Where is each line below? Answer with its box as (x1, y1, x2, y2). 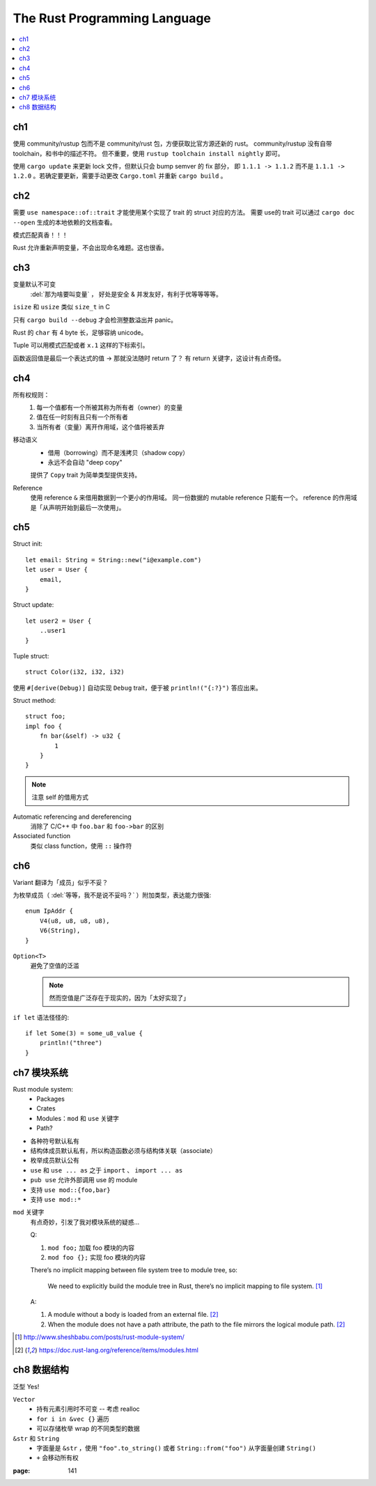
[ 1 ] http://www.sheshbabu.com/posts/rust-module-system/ (15, 1333, 185, 1341)
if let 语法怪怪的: (13, 1013, 70, 1021)
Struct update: (13, 601, 54, 609)
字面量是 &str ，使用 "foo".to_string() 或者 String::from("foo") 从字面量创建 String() (36, 1444, 317, 1452)
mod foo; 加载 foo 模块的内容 (47, 1244, 135, 1252)
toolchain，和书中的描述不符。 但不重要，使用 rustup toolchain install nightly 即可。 (13, 149, 284, 157)
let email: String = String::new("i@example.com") (25, 556, 202, 564)
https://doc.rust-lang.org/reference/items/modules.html (38, 1345, 198, 1354)
